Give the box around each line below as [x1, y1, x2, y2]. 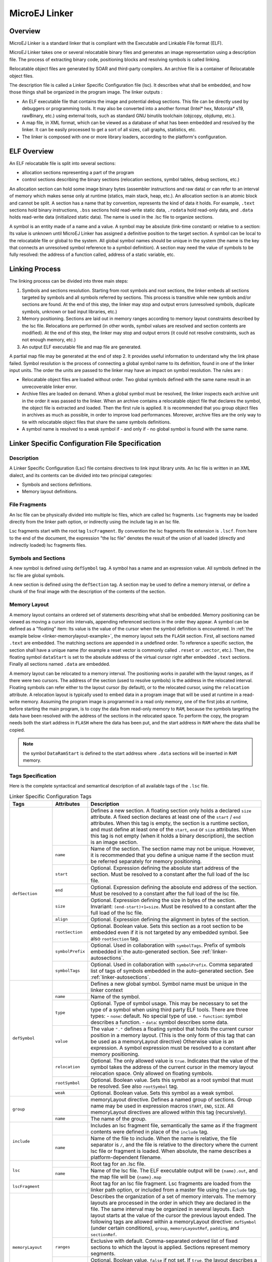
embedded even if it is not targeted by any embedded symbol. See [91, 929, 249, 936]
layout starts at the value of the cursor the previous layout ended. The [91, 1212, 256, 1219]
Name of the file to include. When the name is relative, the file [91, 1135, 237, 1142]
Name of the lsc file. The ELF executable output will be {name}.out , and [91, 1167, 258, 1174]
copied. [9, 727, 25, 733]
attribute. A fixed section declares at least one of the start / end [91, 813, 241, 820]
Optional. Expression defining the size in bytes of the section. [91, 897, 236, 904]
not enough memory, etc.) [22, 337, 76, 343]
